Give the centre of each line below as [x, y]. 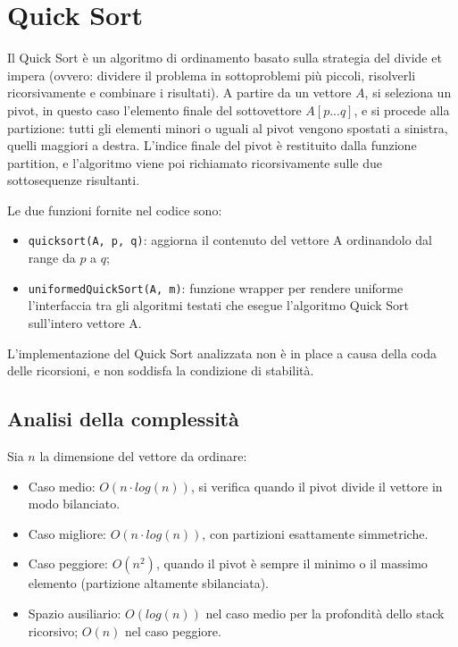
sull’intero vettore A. [85, 322]
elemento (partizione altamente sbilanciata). [149, 583]
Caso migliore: [67, 533]
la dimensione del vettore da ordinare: [143, 455]
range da [52, 258]
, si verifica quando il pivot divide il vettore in [316, 486]
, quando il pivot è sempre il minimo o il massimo [291, 563]
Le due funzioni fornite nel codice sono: [115, 210]
